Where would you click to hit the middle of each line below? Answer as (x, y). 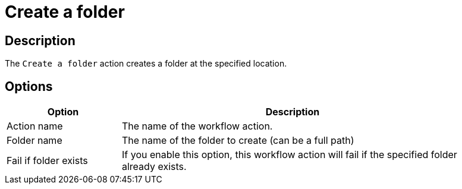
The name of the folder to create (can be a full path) (238, 141)
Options (29, 86)
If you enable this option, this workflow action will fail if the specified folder (290, 155)
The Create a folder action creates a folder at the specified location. (146, 64)
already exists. (154, 167)
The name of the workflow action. (197, 126)
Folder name (34, 141)
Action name (35, 126)
